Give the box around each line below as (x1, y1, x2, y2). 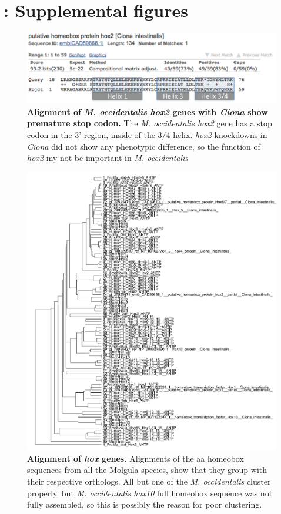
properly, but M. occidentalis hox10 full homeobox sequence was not (27, 486, 273, 499)
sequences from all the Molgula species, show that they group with (27, 463, 267, 476)
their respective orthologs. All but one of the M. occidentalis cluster (27, 475, 271, 488)
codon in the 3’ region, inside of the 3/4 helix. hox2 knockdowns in (27, 128, 267, 140)
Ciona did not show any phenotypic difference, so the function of (27, 140, 260, 152)
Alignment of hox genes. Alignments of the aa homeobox (27, 452, 244, 464)
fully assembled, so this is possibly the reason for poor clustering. (27, 498, 262, 510)
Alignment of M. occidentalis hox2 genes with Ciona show (27, 105, 268, 117)
